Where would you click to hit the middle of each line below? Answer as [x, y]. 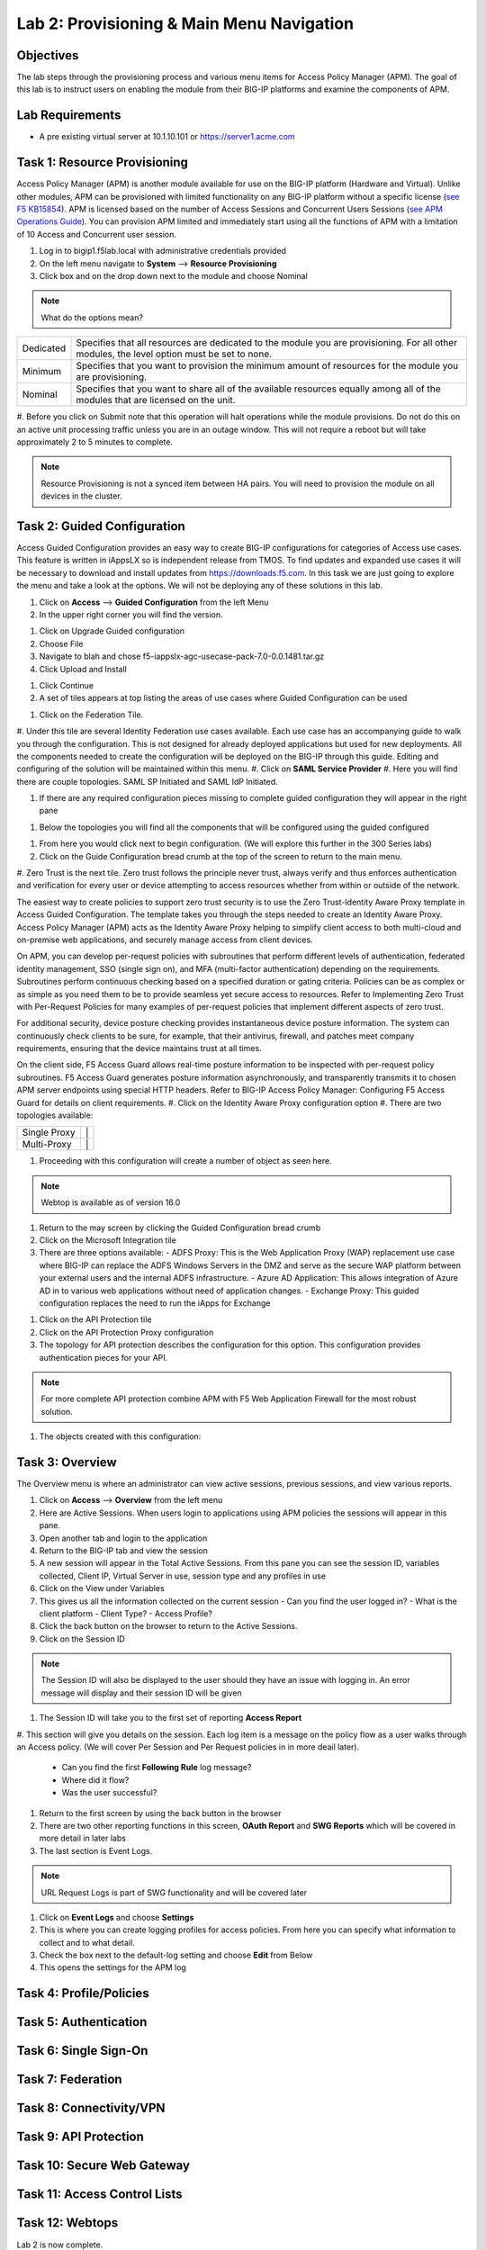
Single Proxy [49, 1132]
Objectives [48, 55]
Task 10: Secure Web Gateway [103, 2166]
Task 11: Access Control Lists [99, 2195]
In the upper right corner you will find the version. [131, 614]
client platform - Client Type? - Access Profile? [126, 1613]
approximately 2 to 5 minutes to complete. [94, 442]
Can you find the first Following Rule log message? [157, 1768]
